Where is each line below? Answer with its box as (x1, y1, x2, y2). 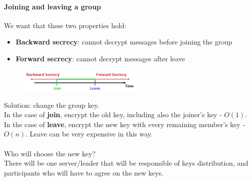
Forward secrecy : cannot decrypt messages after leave (15, 53, 185, 63)
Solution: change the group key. (4, 99, 100, 110)
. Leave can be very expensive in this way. (25, 129, 153, 139)
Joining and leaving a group (4, 1, 101, 11)
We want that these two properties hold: (4, 20, 127, 30)
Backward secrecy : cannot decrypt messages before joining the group (15, 37, 233, 47)
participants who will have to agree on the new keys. (4, 167, 163, 178)
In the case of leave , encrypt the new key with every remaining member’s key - (4, 119, 245, 129)
